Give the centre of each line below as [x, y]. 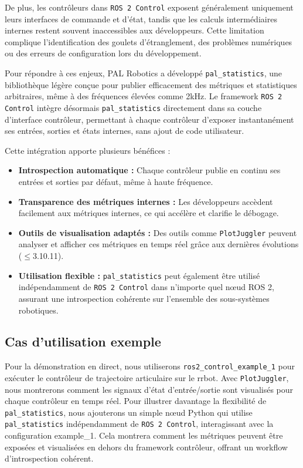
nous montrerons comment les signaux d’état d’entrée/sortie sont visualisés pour [149, 389]
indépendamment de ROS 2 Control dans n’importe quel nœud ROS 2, [146, 287]
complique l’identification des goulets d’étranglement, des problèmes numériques [149, 41]
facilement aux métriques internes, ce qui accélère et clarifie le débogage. [149, 213]
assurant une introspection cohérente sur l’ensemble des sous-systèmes [144, 298]
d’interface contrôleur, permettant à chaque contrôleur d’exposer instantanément [149, 119]
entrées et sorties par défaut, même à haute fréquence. [116, 181]
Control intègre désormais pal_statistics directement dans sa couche [133, 107]
